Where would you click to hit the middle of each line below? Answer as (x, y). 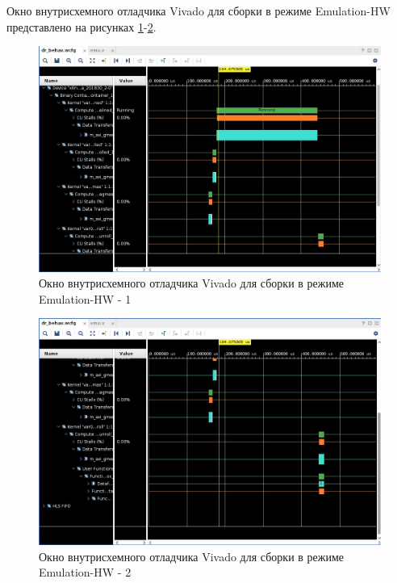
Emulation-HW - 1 (85, 298)
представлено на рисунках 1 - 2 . (81, 26)
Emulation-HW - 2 (85, 572)
